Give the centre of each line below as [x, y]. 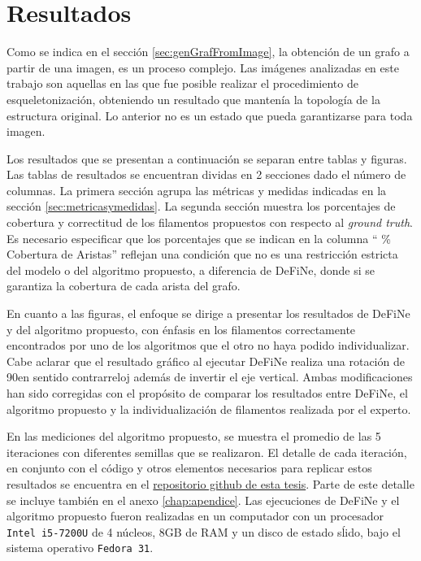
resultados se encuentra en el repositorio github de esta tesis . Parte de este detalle [210, 483]
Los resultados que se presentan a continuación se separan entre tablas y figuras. [207, 158]
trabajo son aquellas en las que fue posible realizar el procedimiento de [182, 83]
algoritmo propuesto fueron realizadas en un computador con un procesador [195, 516]
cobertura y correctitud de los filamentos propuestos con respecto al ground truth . [210, 222]
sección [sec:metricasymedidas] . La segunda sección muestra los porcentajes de [201, 206]
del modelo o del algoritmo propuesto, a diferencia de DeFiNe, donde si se [191, 270]
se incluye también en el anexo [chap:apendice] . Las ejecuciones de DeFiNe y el [203, 500]
